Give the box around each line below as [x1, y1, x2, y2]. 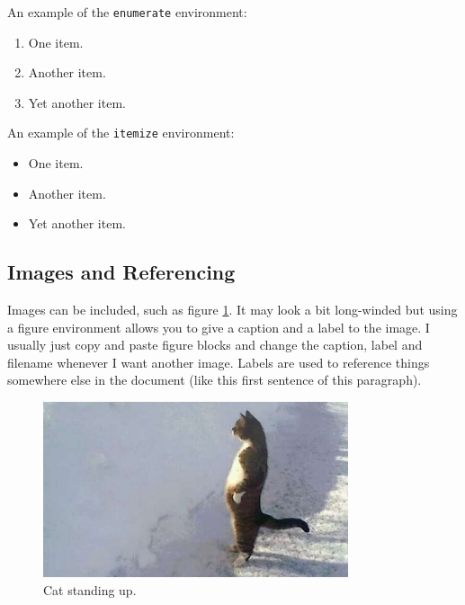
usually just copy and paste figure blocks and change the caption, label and [7, 335, 423, 354]
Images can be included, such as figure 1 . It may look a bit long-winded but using [7, 300, 458, 319]
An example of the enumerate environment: [7, 3, 247, 21]
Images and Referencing [7, 258, 236, 286]
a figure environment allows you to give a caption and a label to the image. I [7, 317, 430, 336]
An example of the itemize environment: [7, 123, 235, 142]
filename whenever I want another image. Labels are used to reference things [7, 352, 430, 371]
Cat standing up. [43, 580, 137, 599]
